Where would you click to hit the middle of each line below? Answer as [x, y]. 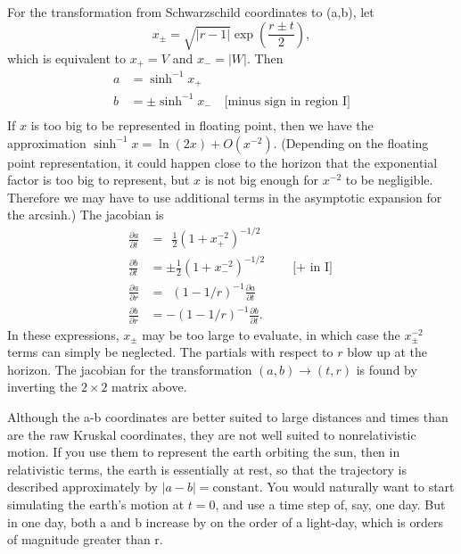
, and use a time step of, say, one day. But [330, 504]
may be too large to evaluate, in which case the [271, 334]
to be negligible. [389, 180]
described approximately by [82, 487]
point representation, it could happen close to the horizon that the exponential [222, 162]
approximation [47, 142]
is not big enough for [262, 180]
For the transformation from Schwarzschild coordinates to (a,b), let [191, 12]
